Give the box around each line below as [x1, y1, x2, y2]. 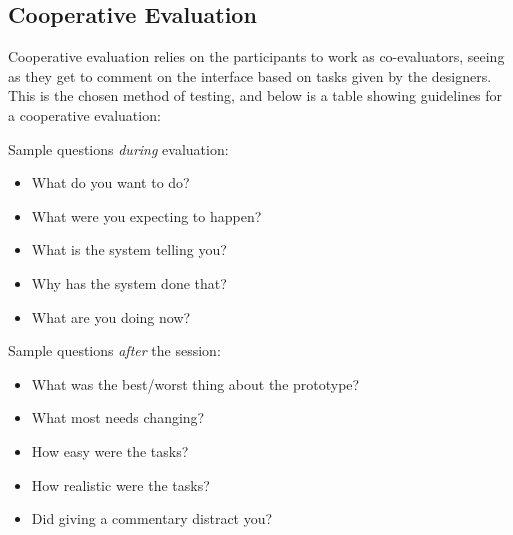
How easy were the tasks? [31, 440, 189, 461]
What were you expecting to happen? [31, 205, 262, 226]
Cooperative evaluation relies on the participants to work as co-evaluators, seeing [8, 46, 505, 67]
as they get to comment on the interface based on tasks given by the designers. [8, 65, 492, 86]
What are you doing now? [31, 306, 191, 327]
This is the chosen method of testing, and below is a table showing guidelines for [8, 85, 503, 106]
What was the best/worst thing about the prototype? [31, 373, 360, 394]
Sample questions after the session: [8, 340, 221, 361]
